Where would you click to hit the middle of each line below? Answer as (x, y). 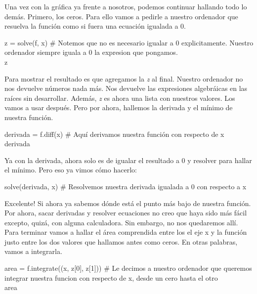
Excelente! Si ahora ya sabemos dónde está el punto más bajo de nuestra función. (128, 203)
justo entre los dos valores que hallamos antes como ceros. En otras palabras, (121, 241)
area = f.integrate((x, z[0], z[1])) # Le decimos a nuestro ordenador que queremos (128, 268)
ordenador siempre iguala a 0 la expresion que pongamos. (91, 52)
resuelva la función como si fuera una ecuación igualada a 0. (95, 26)
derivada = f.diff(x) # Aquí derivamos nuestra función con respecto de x (114, 134)
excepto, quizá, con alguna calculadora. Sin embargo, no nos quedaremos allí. (121, 222)
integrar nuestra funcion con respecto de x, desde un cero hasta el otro (111, 277)
